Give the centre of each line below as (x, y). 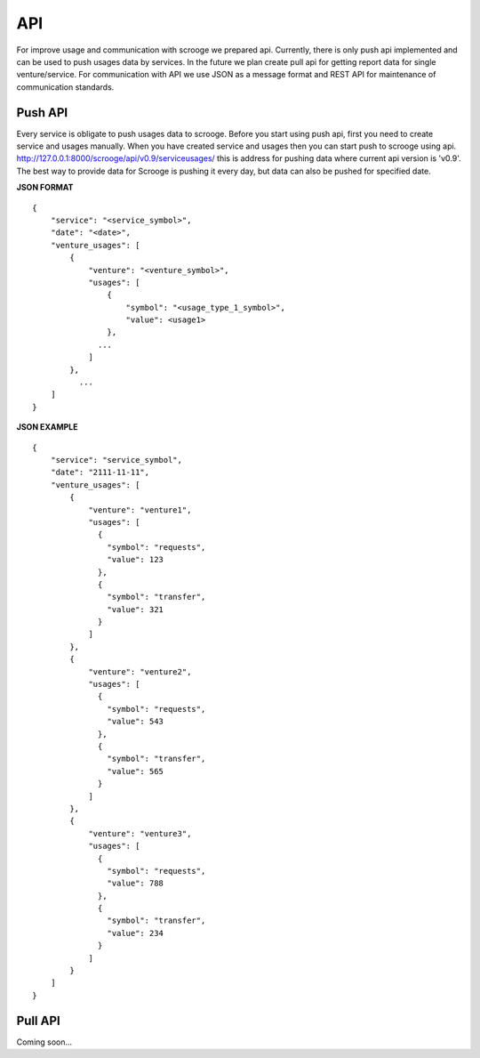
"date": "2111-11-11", (100, 472)
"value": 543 (136, 722)
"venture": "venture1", (140, 510)
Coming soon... (44, 1042)
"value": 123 (136, 560)
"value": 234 (136, 933)
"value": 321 (136, 609)
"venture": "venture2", (140, 671)
